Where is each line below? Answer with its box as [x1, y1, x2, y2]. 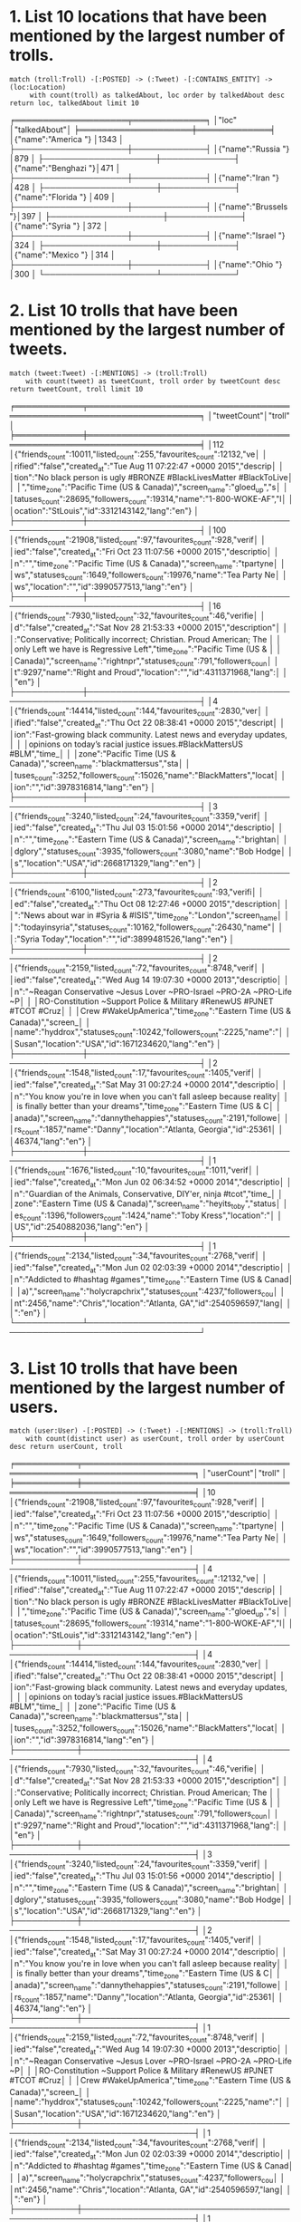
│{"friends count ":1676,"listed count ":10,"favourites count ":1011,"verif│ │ [9, 1164, 260, 1177]
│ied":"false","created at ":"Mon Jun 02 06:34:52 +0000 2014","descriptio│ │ [9, 1176, 292, 1189]
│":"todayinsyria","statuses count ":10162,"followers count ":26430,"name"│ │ [9, 922, 284, 934]
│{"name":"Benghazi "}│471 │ [9, 162, 121, 173]
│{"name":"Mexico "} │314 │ [9, 249, 116, 260]
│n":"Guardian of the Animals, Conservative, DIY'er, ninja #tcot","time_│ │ [9, 1188, 284, 1199]
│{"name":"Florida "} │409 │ [9, 191, 117, 202]
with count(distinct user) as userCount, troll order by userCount [25, 1435, 285, 1444]
